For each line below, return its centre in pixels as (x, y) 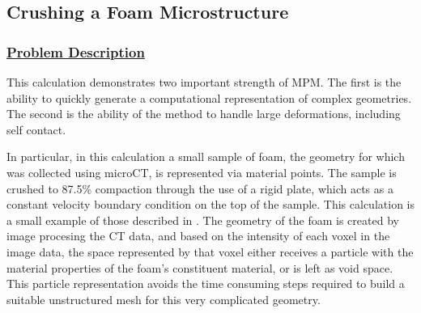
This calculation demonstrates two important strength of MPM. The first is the (204, 82)
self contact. (36, 129)
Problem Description (76, 51)
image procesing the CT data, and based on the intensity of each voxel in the (198, 236)
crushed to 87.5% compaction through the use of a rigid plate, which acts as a (200, 188)
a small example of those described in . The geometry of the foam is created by (203, 220)
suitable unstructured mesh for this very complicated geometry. (164, 299)
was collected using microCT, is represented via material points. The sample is (202, 172)
